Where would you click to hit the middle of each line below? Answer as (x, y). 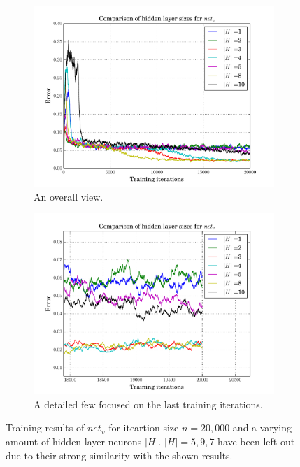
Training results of (45, 428)
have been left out (256, 441)
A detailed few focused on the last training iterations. (148, 404)
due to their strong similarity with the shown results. (119, 455)
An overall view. (69, 196)
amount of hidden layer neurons (74, 441)
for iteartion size (144, 428)
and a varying (262, 428)
